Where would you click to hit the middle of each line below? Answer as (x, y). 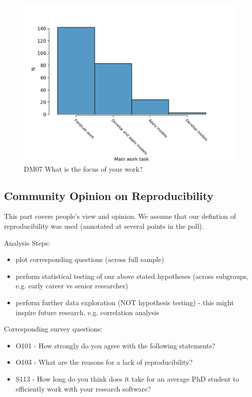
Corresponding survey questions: (53, 329)
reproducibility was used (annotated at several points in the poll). (104, 226)
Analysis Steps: (27, 242)
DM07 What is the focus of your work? (83, 168)
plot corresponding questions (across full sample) (90, 259)
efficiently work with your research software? (83, 388)
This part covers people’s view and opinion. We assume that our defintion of (120, 216)
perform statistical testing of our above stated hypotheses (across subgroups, (132, 276)
